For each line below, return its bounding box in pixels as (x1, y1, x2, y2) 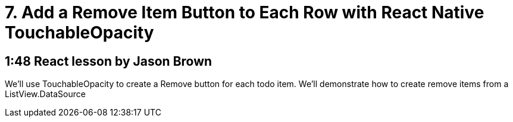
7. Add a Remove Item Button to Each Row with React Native (5, 2, 484, 23)
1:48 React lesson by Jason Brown (5, 53, 212, 69)
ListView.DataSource (5, 89, 86, 99)
